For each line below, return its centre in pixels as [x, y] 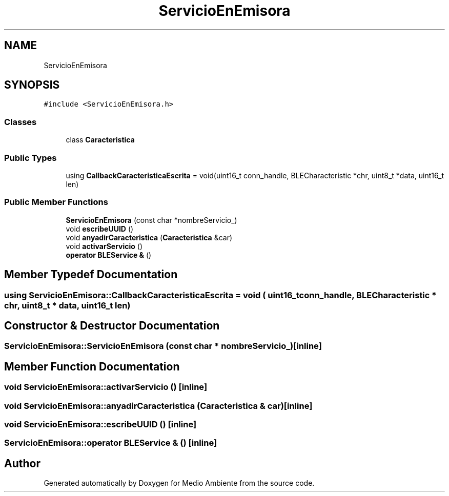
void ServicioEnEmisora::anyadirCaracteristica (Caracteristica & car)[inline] [158, 406]
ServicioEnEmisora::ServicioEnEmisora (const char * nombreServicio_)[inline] [163, 346]
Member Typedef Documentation [91, 275]
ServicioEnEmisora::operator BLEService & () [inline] [111, 443]
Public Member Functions [56, 202]
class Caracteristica [100, 140]
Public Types [30, 158]
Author [22, 463]
